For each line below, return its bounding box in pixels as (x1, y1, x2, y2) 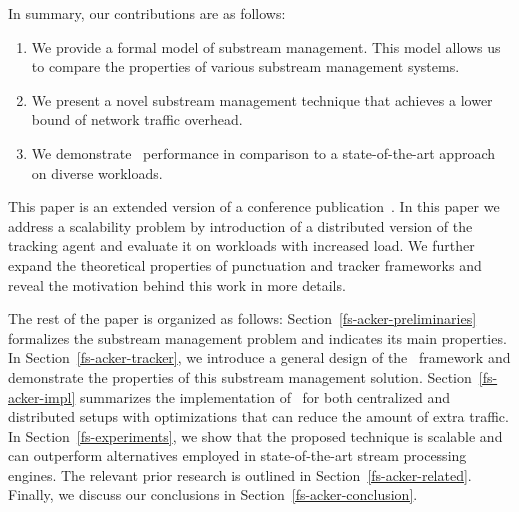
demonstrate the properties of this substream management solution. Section (8, 366, 472, 387)
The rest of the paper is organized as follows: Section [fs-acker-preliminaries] (8, 308, 477, 329)
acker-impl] (8, 386, 76, 407)
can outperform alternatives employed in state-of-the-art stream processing (8, 445, 467, 466)
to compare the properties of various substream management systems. (31, 56, 460, 77)
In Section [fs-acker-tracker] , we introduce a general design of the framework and (8, 347, 511, 368)
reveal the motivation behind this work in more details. (8, 274, 346, 295)
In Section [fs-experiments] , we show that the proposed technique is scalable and (8, 425, 503, 446)
